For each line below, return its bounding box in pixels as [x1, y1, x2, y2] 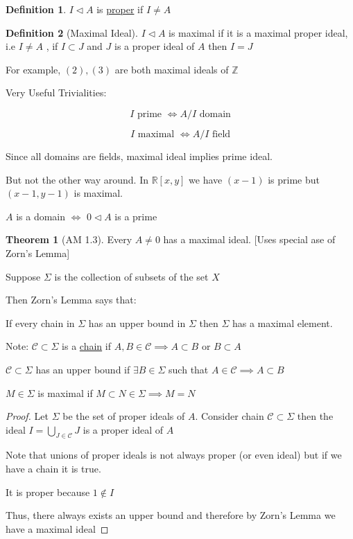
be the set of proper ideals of [62, 409, 185, 423]
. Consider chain [195, 409, 264, 423]
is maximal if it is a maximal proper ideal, [169, 25, 348, 39]
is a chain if [62, 339, 111, 353]
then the [297, 409, 334, 423]
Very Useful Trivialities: [6, 85, 107, 100]
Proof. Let [6, 409, 49, 423]
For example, [6, 62, 61, 76]
